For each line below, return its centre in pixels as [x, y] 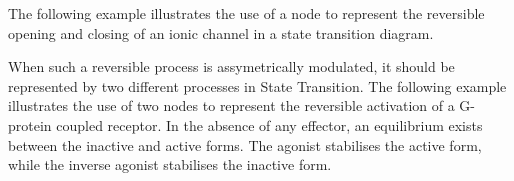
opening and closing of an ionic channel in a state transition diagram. [221, 32]
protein [30, 124]
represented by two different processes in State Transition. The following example [257, 85]
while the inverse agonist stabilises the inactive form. [170, 164]
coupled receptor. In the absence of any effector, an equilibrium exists [269, 124]
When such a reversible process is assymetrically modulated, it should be [231, 66]
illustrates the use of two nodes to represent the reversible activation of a [231, 105]
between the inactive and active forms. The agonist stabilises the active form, [245, 144]
